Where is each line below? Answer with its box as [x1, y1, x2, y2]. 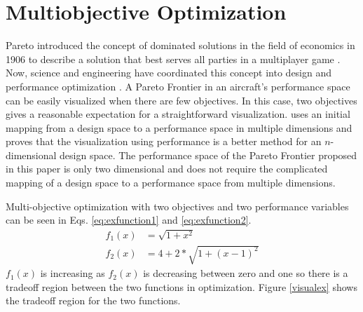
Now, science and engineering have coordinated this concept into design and [6, 65, 332, 80]
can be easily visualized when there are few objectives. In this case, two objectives [6, 93, 357, 107]
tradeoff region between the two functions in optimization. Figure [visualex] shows [6, 279, 357, 294]
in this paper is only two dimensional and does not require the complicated [6, 161, 328, 176]
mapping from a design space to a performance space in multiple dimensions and [6, 120, 352, 135]
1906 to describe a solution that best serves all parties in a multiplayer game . [6, 51, 341, 66]
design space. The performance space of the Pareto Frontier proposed [60, 147, 357, 162]
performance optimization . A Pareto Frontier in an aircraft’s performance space [6, 79, 350, 93]
